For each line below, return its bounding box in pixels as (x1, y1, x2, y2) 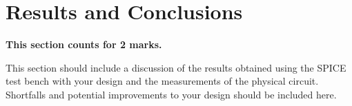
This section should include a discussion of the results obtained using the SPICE (6, 60, 346, 74)
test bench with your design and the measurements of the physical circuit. (6, 74, 319, 88)
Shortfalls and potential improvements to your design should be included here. (6, 87, 337, 101)
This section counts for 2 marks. (6, 37, 162, 52)
